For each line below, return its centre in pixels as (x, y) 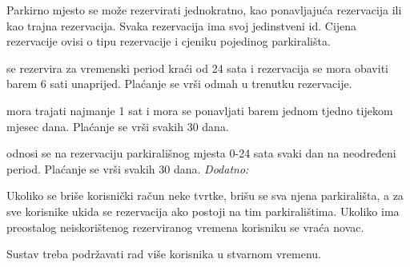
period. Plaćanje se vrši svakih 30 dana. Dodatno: (128, 168)
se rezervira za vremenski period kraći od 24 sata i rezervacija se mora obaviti (197, 68)
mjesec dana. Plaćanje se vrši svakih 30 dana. (118, 126)
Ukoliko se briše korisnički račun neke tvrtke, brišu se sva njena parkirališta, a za (205, 195)
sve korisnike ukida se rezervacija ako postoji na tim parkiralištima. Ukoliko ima (203, 211)
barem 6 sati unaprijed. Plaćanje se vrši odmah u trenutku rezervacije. (179, 84)
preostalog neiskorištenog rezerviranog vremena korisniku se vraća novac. (185, 227)
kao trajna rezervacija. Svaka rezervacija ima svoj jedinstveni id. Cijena (182, 25)
